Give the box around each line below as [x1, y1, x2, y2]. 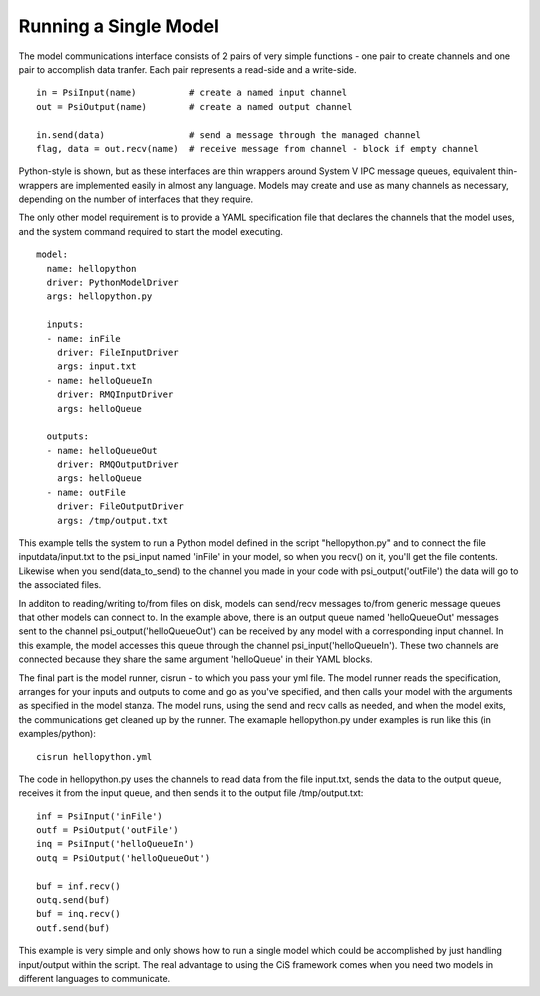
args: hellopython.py [46, 291, 153, 302]
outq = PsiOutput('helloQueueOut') [36, 852, 211, 864]
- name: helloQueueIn [46, 375, 153, 386]
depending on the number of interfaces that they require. [18, 193, 254, 205]
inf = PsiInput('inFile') [36, 810, 164, 822]
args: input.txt [56, 361, 137, 372]
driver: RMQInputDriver [56, 389, 174, 400]
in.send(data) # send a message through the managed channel [36, 129, 422, 140]
